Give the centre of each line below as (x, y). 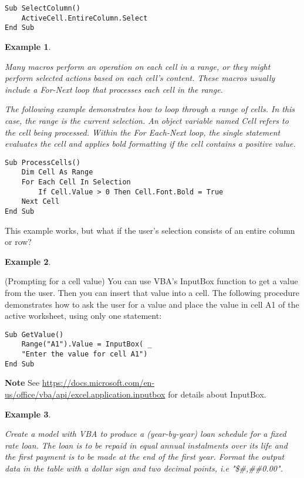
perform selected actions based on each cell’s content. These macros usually (140, 78)
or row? (18, 242)
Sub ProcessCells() (43, 162)
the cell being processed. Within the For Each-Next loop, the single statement (143, 132)
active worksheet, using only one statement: (83, 316)
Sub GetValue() (34, 334)
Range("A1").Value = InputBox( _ (87, 344)
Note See (22, 383)
